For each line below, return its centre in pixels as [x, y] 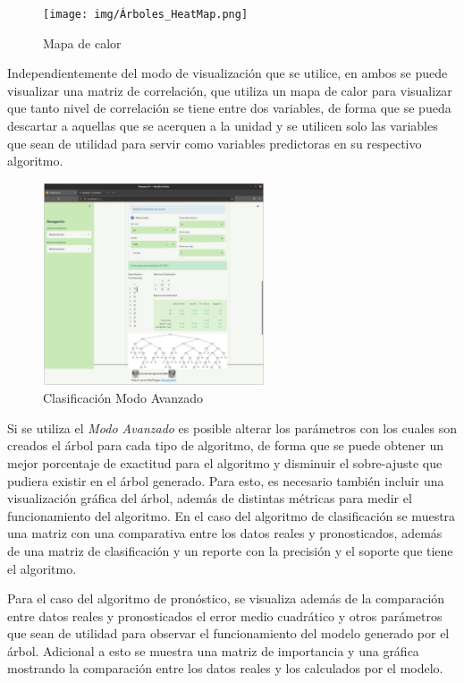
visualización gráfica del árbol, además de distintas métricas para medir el [210, 498]
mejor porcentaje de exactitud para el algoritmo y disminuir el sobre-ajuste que [225, 462]
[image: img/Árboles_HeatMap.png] [146, 14]
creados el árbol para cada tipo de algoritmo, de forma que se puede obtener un [226, 445]
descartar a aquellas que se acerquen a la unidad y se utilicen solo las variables [223, 126]
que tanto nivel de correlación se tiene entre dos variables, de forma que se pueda [229, 108]
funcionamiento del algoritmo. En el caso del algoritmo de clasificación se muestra [232, 515]
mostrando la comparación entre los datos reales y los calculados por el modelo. [225, 668]
